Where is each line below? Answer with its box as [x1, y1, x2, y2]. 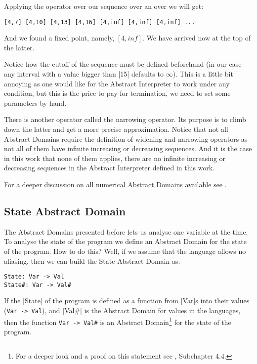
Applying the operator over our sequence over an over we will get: [4, 1, 204, 11]
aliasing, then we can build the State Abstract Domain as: [4, 255, 180, 266]
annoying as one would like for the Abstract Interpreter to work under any [4, 78, 230, 88]
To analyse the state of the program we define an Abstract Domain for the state [4, 236, 247, 246]
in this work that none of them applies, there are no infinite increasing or [4, 153, 226, 163]
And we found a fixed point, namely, [4, 33, 115, 43]
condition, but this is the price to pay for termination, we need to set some [4, 88, 231, 98]
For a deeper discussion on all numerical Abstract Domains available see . [4, 179, 227, 189]
